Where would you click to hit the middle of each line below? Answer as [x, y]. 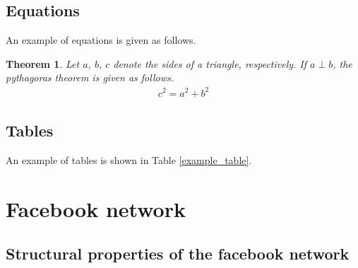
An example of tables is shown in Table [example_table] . [129, 159]
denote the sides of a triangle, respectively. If [210, 63]
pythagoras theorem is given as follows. [90, 77]
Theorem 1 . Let [43, 63]
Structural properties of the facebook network [178, 254]
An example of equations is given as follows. [101, 40]
